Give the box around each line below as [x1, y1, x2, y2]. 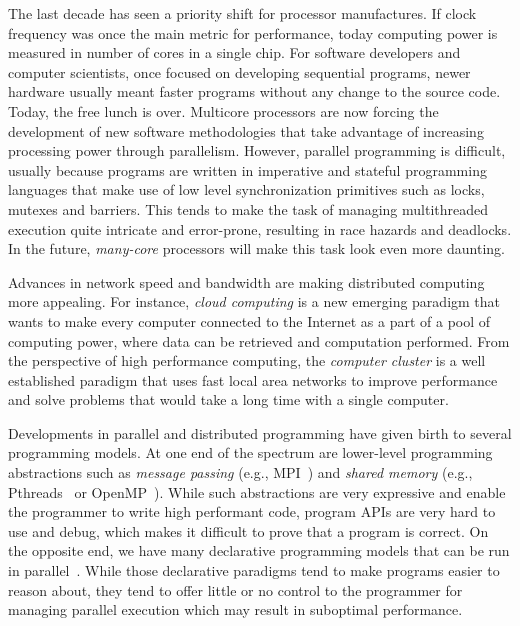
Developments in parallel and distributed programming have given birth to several [8, 422, 512, 443]
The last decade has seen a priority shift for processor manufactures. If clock [8, 3, 477, 23]
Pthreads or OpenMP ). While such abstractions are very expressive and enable [8, 481, 506, 502]
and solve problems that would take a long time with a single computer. [8, 389, 449, 410]
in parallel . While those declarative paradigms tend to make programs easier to [8, 560, 500, 581]
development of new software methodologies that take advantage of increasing [8, 120, 484, 141]
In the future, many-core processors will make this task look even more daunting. [8, 238, 505, 259]
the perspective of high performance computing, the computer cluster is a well [8, 350, 486, 371]
